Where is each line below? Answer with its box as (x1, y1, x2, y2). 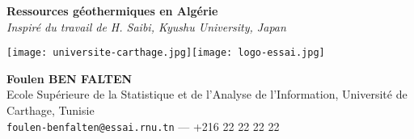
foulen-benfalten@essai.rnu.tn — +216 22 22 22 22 (6, 117, 280, 134)
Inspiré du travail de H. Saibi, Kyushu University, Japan (6, 18, 286, 35)
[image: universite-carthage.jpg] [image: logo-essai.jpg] (6, 47, 325, 59)
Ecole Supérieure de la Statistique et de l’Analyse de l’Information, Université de (6, 86, 408, 103)
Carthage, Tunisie (6, 102, 95, 119)
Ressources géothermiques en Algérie (6, 2, 218, 19)
